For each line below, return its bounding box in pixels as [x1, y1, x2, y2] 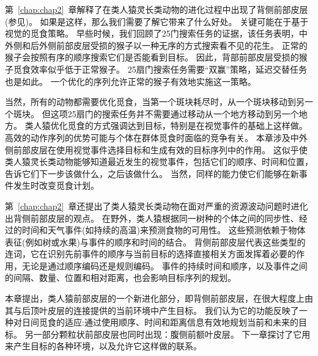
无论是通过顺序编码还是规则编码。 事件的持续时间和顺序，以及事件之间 [21, 259, 308, 272]
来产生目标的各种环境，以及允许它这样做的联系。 [5, 340, 202, 352]
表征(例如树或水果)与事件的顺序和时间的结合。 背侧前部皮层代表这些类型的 [5, 235, 306, 248]
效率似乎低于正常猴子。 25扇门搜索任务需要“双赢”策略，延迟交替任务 [30, 62, 307, 75]
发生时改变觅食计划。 [13, 179, 99, 192]
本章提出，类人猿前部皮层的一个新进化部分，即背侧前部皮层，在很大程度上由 [5, 292, 313, 305]
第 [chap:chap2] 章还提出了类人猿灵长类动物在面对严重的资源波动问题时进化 [5, 199, 308, 212]
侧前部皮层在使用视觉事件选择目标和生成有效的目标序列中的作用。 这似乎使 [5, 143, 308, 156]
